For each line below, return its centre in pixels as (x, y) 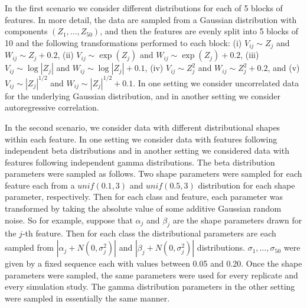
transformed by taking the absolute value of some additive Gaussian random (143, 208)
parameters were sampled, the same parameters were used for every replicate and (151, 275)
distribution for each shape (246, 185)
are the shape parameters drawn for (237, 220)
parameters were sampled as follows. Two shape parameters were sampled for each (153, 174)
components (26, 31)
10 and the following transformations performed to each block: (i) (123, 42)
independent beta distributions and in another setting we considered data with (147, 150)
